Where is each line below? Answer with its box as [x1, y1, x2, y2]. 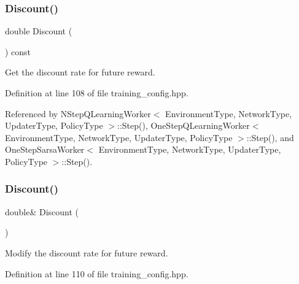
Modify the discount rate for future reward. [5, 246, 168, 259]
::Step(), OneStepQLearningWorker [117, 119, 250, 132]
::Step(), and [246, 131, 294, 144]
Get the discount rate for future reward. [5, 66, 155, 79]
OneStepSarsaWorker [5, 143, 85, 156]
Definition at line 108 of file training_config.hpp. [5, 86, 188, 99]
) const [5, 45, 31, 58]
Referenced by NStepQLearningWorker [5, 107, 151, 120]
